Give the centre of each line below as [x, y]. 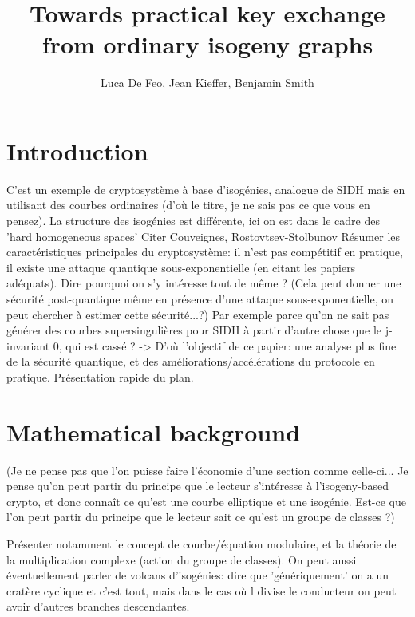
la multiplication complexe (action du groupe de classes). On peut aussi [182, 559]
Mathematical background [154, 431]
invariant [28, 345]
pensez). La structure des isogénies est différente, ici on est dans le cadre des [194, 221]
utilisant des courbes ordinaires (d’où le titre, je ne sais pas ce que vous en [188, 205]
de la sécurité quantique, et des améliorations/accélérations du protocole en [191, 361]
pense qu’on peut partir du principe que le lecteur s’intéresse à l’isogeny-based [198, 486]
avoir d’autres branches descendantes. [98, 606]
